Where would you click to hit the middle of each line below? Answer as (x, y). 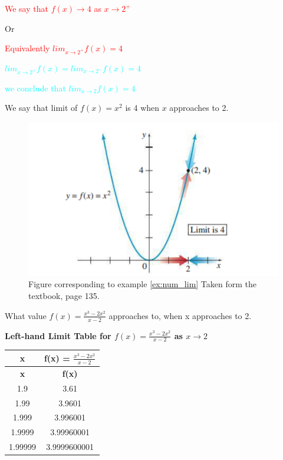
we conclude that (35, 88)
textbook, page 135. (64, 296)
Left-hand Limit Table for (58, 335)
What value (26, 315)
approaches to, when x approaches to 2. (180, 315)
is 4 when (142, 108)
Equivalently (27, 48)
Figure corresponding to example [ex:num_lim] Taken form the (143, 284)
